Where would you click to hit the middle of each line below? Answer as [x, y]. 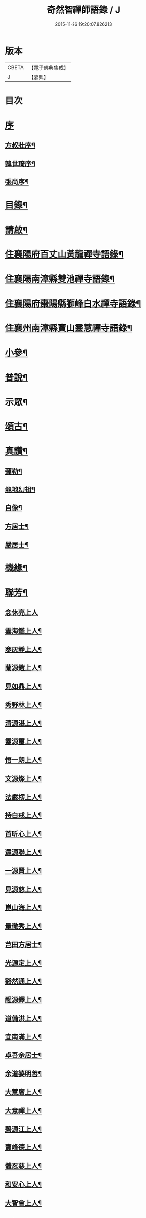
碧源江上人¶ [24, 1129]
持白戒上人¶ [24, 815]
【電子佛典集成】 [48, 68]
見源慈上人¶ [24, 889]
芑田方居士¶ [24, 945]
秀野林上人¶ [24, 704]
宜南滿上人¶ [24, 1037]
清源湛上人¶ [24, 723]
